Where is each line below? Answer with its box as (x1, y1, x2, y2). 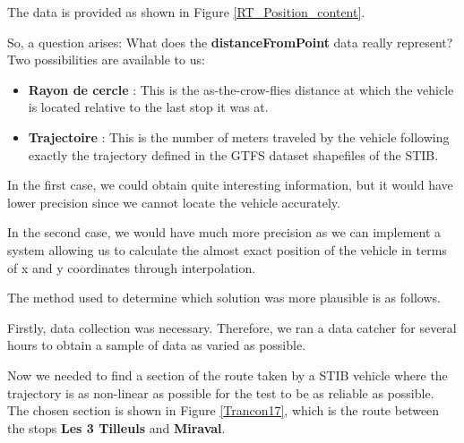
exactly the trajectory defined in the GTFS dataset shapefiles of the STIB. (28, 145, 439, 164)
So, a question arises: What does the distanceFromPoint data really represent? (7, 32, 453, 51)
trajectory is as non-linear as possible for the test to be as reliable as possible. (7, 383, 434, 402)
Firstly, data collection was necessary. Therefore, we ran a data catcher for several (7, 318, 457, 337)
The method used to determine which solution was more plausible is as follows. (7, 288, 441, 307)
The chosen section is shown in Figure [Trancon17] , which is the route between (7, 401, 440, 420)
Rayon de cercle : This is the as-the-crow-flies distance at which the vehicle (28, 80, 454, 98)
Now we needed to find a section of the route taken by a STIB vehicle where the (7, 365, 448, 384)
